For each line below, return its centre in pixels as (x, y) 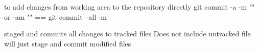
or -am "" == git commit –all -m (56, 16)
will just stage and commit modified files (68, 43)
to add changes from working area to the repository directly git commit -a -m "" (130, 7)
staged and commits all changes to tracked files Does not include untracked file (127, 34)
